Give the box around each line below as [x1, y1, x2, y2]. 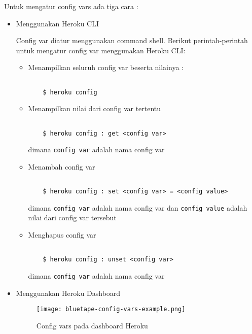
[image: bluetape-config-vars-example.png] [36, 306, 186, 313]
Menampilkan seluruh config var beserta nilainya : [28, 62, 184, 73]
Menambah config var [28, 161, 95, 172]
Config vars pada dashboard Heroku [36, 320, 148, 330]
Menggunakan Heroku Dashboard [16, 287, 121, 298]
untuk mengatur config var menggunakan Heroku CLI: [16, 45, 186, 55]
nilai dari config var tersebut [28, 212, 117, 223]
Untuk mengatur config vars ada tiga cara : [4, 1, 138, 11]
